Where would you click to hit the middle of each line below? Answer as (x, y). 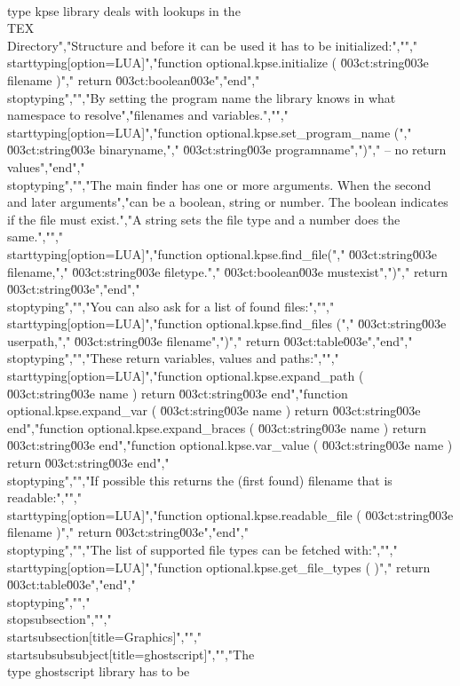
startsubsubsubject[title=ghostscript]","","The (131, 654)
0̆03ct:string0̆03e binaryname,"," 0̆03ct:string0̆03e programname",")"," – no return (227, 150)
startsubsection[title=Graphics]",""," (105, 636)
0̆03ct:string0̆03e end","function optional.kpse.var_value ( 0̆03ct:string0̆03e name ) (230, 445)
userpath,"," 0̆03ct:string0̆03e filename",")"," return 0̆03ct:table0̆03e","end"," (210, 340)
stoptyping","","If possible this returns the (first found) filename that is (200, 480)
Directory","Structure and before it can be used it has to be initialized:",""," (213, 45)
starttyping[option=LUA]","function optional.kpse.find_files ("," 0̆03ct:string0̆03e (227, 323)
